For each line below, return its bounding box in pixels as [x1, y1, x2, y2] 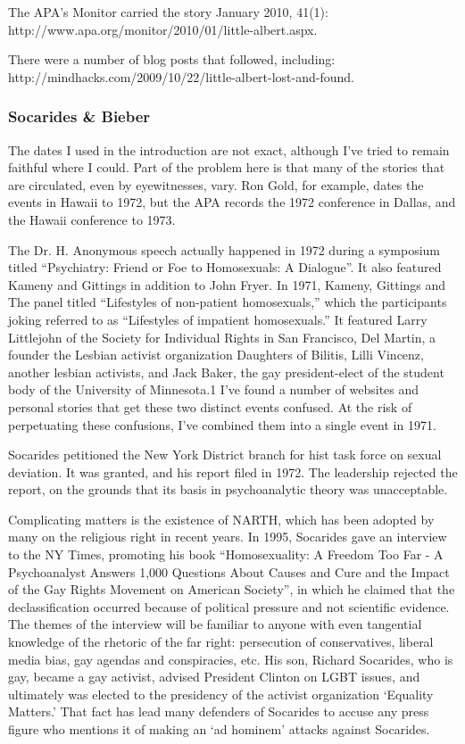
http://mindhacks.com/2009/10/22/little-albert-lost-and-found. [8, 67, 354, 86]
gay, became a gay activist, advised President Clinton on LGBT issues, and [8, 667, 420, 686]
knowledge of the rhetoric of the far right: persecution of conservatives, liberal [8, 632, 434, 651]
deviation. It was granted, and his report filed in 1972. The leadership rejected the [8, 462, 458, 481]
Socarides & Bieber [8, 105, 151, 128]
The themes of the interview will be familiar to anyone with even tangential [8, 615, 422, 633]
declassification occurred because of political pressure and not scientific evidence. [8, 597, 450, 616]
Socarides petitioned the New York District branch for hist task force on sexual [8, 445, 442, 464]
